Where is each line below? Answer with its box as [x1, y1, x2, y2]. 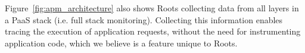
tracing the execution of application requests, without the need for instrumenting [5, 25, 301, 38]
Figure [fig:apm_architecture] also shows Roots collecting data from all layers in [5, 2, 299, 14]
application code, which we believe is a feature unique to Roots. [5, 36, 238, 49]
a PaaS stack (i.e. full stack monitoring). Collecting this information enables [5, 13, 283, 26]
